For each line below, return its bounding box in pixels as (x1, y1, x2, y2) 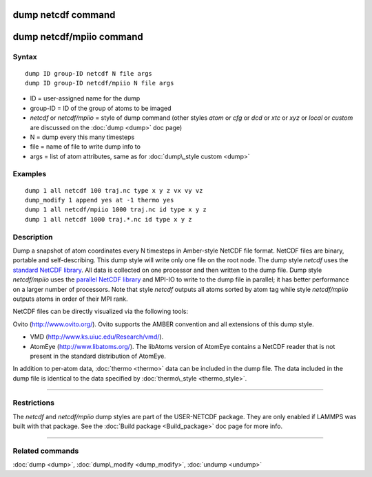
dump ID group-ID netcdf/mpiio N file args (25, 79, 174, 87)
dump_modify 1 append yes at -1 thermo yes (25, 196, 174, 204)
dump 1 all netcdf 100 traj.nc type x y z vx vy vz (25, 187, 203, 194)
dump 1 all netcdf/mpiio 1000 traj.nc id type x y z (25, 206, 207, 213)
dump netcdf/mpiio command (12, 31, 144, 43)
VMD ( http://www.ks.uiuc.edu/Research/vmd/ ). (30, 332, 164, 341)
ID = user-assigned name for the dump (30, 94, 141, 103)
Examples (12, 169, 47, 179)
